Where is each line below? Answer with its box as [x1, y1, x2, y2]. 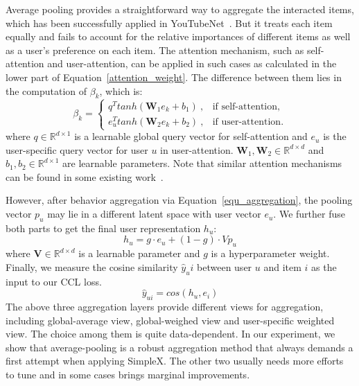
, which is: [99, 83, 143, 98]
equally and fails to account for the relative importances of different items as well [6, 29, 351, 44]
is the [323, 129, 347, 143]
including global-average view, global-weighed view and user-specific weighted [6, 313, 335, 327]
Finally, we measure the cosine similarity [6, 259, 178, 274]
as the [311, 259, 337, 274]
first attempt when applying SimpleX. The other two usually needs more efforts [6, 353, 344, 368]
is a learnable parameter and [78, 246, 200, 261]
